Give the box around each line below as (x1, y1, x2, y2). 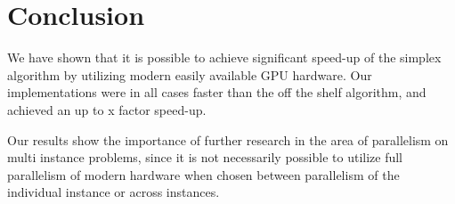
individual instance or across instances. (7, 183, 220, 201)
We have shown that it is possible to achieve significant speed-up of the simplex (7, 48, 442, 67)
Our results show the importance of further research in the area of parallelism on (7, 130, 449, 149)
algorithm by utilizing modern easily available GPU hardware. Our (7, 65, 372, 84)
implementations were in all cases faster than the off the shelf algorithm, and (7, 83, 427, 102)
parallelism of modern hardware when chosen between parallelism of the (7, 165, 400, 184)
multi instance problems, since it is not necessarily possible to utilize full (7, 148, 403, 167)
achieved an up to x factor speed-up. (7, 100, 207, 118)
